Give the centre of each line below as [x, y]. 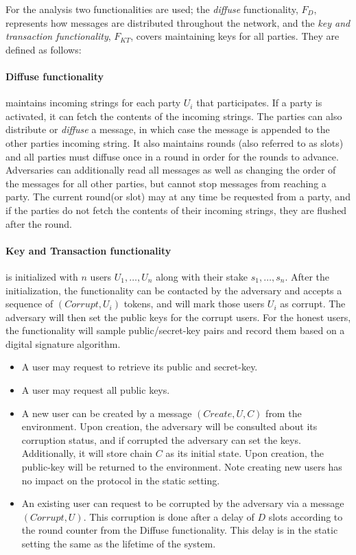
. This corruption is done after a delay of [169, 516]
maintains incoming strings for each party [93, 103]
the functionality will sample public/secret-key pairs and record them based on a [175, 330]
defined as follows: [44, 49]
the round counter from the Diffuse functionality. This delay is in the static [180, 530]
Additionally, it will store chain [87, 453]
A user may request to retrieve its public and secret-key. [140, 367]
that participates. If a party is [259, 103]
